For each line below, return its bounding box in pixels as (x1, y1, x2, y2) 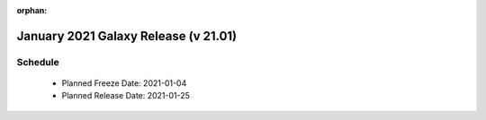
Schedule (16, 56, 59, 68)
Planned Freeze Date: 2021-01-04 (61, 77, 187, 89)
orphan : (16, 5, 48, 15)
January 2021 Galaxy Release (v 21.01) (16, 28, 238, 44)
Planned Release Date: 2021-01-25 (61, 90, 191, 101)
